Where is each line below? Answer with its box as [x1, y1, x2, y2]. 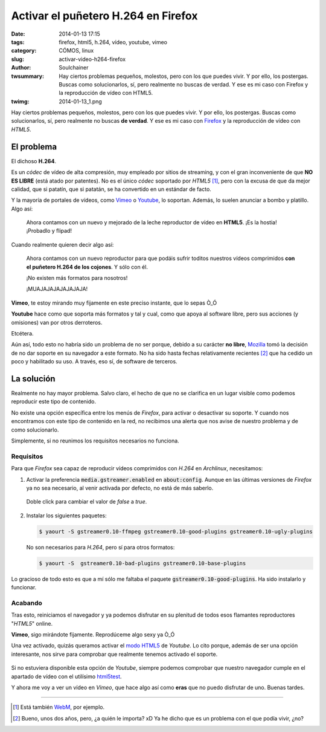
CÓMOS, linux [59, 47, 94, 54]
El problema [11, 141, 57, 152]
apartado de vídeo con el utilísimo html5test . [11, 673, 122, 680]
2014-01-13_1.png [59, 97, 102, 105]
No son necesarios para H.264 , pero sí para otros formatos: [26, 543, 175, 551]
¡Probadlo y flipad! [26, 227, 72, 235]
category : [11, 47, 37, 54]
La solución [11, 374, 56, 384]
